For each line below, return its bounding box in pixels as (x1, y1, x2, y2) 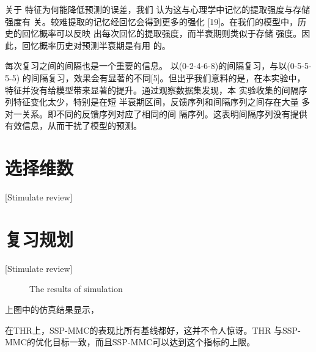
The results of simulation (29, 282, 123, 295)
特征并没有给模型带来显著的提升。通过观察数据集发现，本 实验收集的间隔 (5, 83, 299, 96)
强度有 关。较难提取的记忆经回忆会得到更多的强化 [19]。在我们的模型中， (5, 15, 298, 28)
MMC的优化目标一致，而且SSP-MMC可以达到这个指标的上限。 (5, 335, 255, 348)
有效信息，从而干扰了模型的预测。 (5, 119, 142, 132)
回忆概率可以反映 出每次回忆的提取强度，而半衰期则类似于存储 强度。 (21, 27, 302, 40)
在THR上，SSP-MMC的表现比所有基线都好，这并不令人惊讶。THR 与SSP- (5, 323, 301, 336)
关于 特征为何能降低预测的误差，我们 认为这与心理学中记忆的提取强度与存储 (5, 3, 310, 15)
